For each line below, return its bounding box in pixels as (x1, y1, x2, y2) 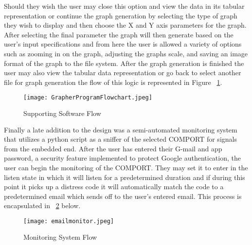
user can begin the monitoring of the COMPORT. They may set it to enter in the (4, 162, 248, 172)
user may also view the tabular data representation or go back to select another (4, 67, 241, 78)
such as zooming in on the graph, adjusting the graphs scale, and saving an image (4, 48, 248, 58)
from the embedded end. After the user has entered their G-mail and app (4, 143, 222, 153)
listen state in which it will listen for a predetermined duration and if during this (4, 172, 245, 182)
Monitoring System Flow (23, 231, 97, 242)
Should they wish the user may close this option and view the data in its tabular (4, 1, 245, 11)
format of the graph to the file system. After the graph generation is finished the (4, 58, 244, 68)
